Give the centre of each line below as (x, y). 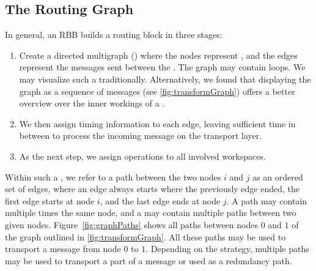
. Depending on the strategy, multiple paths (227, 249)
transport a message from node (63, 249)
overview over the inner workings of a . (92, 103)
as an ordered (278, 176)
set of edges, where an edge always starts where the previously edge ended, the (152, 189)
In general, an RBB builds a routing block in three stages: (114, 35)
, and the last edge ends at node (160, 200)
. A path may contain (267, 200)
